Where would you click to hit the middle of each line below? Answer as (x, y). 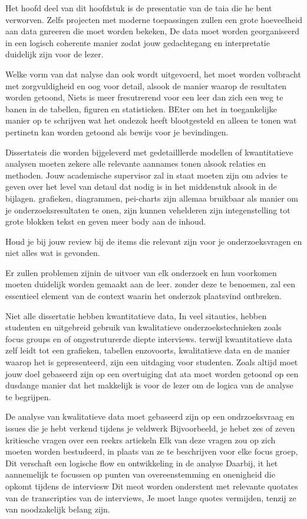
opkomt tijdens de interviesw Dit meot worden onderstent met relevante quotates (152, 486)
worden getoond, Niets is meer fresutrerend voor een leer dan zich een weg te (144, 97)
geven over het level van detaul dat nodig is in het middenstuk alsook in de (141, 186)
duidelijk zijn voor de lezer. (55, 54)
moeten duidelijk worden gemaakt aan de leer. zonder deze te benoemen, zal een (151, 284)
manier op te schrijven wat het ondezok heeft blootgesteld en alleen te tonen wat (151, 120)
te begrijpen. (28, 396)
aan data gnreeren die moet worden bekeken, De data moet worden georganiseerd (153, 31)
